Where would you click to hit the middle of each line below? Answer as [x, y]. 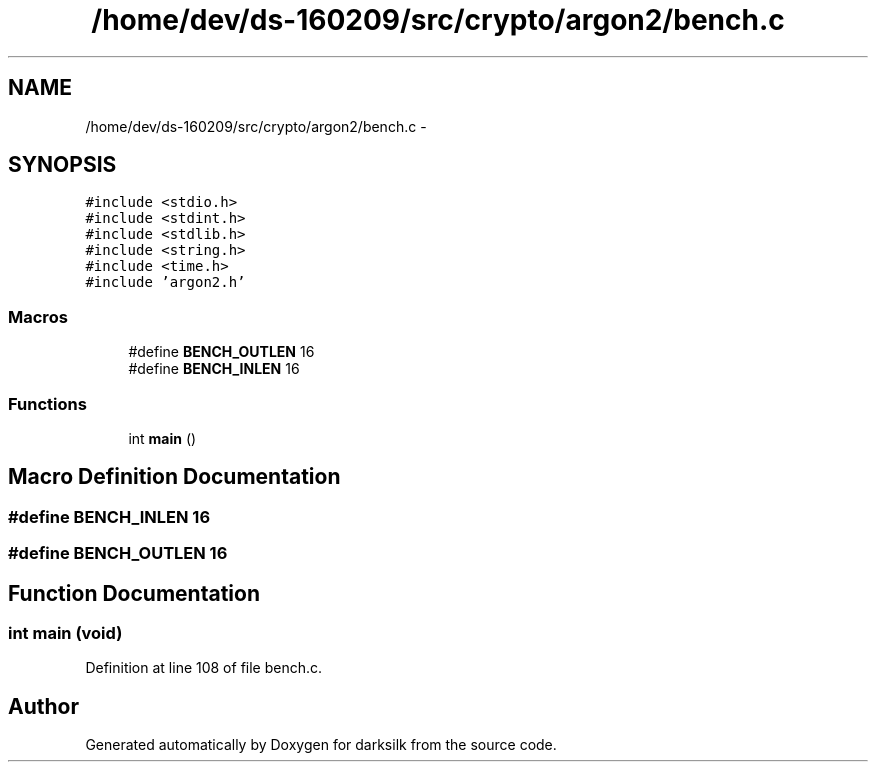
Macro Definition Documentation [174, 477]
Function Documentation [134, 593]
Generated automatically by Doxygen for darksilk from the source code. [321, 745]
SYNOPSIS [62, 165]
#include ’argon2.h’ [165, 282]
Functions [47, 403]
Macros [38, 316]
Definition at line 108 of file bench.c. [204, 668]
